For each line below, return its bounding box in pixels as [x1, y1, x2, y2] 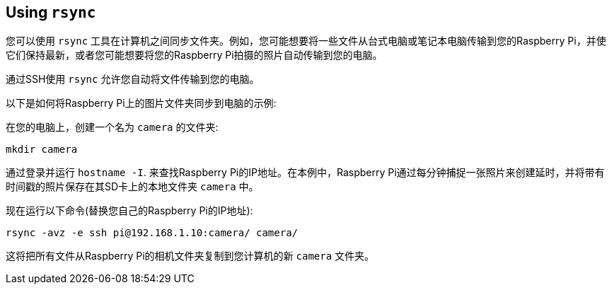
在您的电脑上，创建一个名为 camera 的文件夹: [6, 121, 219, 134]
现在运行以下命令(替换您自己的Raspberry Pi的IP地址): [6, 204, 253, 217]
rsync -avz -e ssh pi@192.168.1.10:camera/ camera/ [6, 227, 299, 239]
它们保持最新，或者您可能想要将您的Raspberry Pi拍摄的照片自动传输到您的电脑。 [6, 49, 383, 62]
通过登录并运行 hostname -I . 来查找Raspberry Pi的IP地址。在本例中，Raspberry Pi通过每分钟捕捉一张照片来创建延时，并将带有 [6, 166, 605, 179]
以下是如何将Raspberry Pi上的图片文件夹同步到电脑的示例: [6, 97, 277, 110]
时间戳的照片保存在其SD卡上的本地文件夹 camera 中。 [6, 180, 259, 193]
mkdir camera [6, 144, 78, 156]
